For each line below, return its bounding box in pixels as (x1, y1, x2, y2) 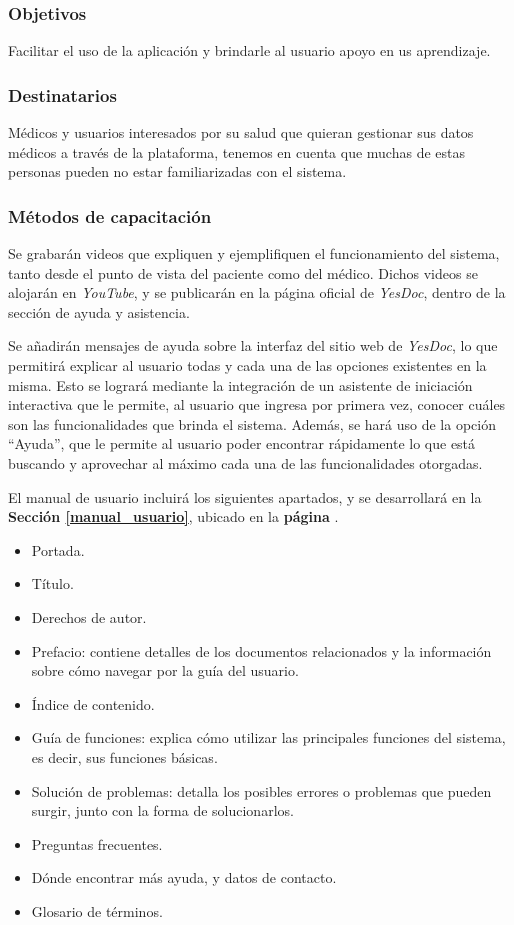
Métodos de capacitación (8, 203, 212, 228)
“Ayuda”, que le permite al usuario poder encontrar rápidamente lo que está (8, 433, 476, 454)
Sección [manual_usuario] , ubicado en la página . (8, 506, 339, 527)
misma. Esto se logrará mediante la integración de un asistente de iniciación (8, 374, 473, 395)
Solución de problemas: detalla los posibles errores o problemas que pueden (31, 780, 492, 801)
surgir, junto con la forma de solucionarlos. (31, 800, 294, 821)
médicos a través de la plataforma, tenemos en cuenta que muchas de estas (8, 141, 466, 162)
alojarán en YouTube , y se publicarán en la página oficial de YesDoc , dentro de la (8, 282, 506, 303)
